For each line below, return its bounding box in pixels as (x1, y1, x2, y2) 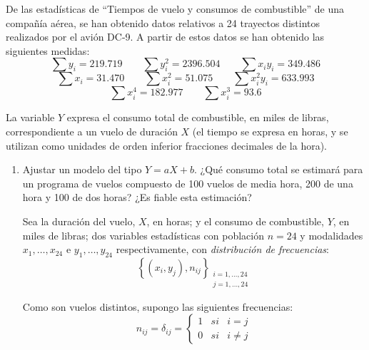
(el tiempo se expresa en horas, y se (192, 123, 348, 138)
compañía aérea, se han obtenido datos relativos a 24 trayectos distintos (6, 15, 320, 30)
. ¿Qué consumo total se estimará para (193, 162, 363, 177)
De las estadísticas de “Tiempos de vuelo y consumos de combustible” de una (6, 1, 345, 16)
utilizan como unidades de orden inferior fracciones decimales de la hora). (6, 138, 327, 153)
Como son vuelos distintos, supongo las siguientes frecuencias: (22, 299, 293, 314)
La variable (6, 110, 55, 125)
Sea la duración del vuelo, (22, 213, 136, 228)
